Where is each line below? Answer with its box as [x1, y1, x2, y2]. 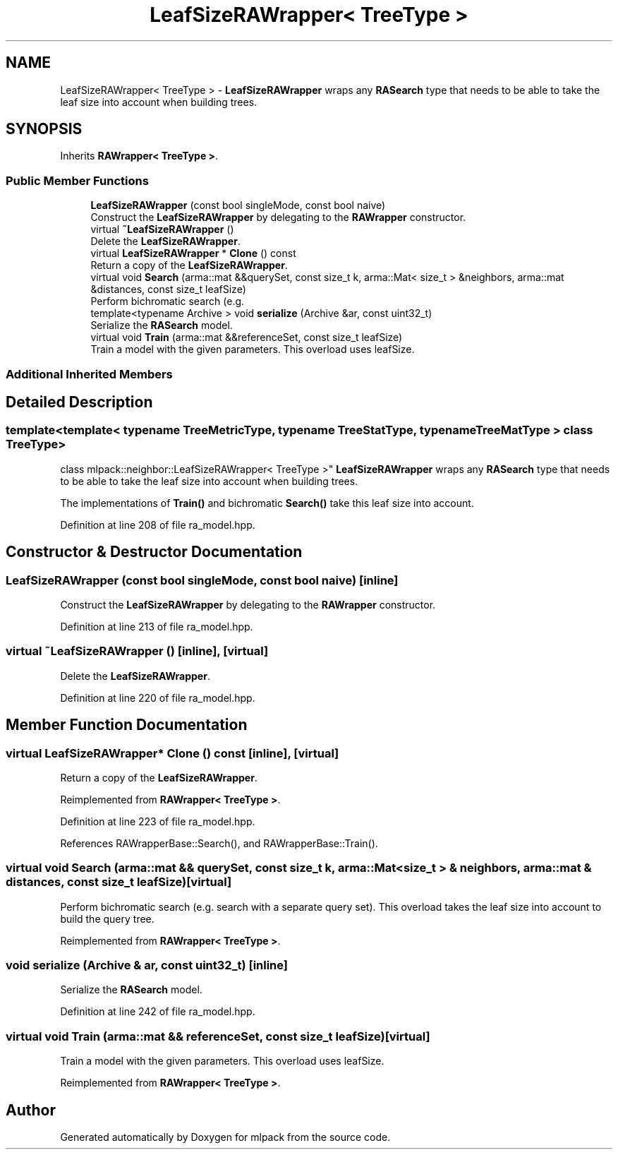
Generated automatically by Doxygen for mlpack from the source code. [60, 1131, 391, 1144]
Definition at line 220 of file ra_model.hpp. [60, 691, 255, 704]
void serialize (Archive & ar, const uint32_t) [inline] [6, 958, 289, 973]
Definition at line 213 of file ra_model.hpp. [60, 621, 253, 633]
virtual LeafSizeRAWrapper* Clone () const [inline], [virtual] [6, 746, 339, 760]
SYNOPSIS [6, 120, 83, 138]
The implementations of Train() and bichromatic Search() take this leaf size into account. [60, 496, 474, 509]
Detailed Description [6, 393, 153, 411]
